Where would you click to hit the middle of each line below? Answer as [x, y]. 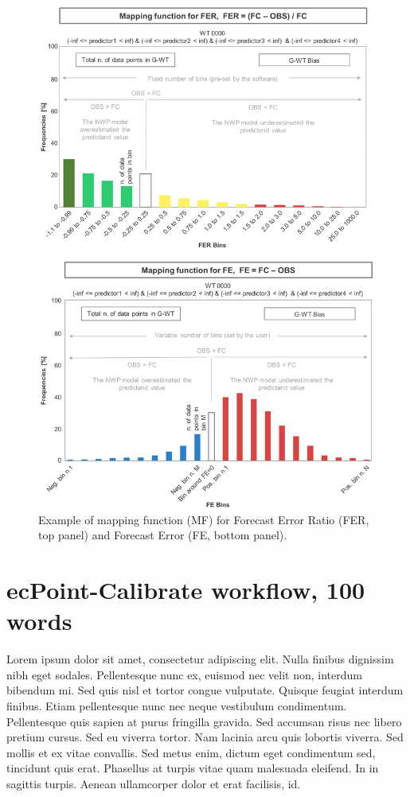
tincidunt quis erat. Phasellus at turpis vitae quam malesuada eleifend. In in [193, 768]
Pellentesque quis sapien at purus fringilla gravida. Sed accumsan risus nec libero [204, 721]
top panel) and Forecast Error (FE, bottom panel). [163, 535]
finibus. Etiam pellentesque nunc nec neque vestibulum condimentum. [177, 705]
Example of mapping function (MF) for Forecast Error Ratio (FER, [204, 519]
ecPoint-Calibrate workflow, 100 [186, 590]
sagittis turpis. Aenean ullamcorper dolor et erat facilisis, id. [154, 783]
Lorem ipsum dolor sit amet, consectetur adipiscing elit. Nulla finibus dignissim [200, 659]
